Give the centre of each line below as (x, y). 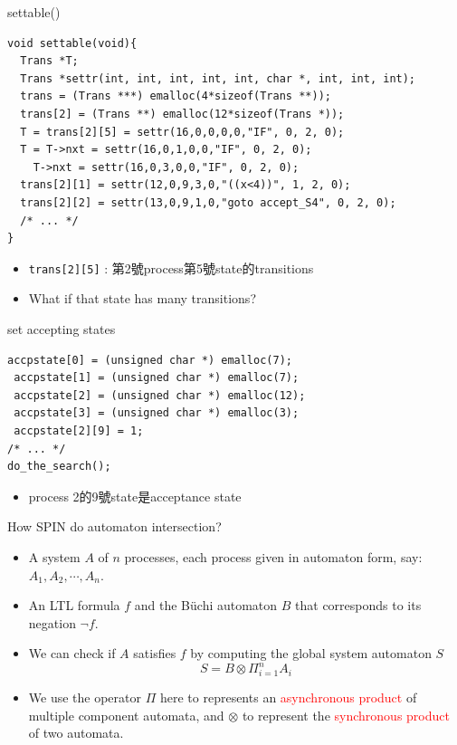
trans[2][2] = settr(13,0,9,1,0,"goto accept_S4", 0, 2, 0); (208, 202)
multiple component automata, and (126, 715)
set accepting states (62, 328)
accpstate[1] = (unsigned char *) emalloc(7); (157, 378)
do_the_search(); (59, 467)
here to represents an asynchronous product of (288, 697)
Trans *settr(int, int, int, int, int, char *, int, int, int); (218, 78)
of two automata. (76, 733)
